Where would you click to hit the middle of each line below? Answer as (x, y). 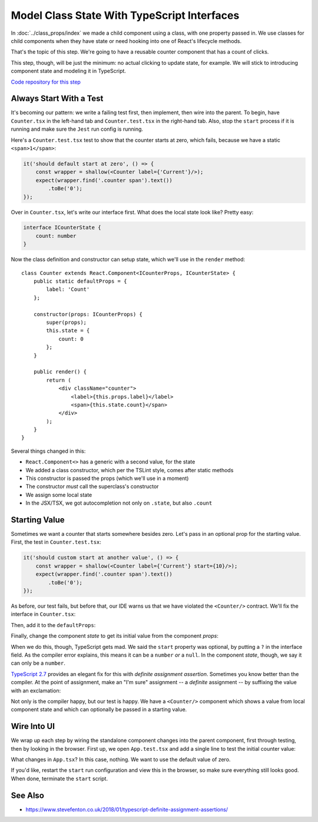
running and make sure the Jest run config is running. (77, 129)
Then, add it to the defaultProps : (53, 625)
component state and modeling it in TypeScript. (69, 71)
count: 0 (71, 339)
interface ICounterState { (62, 228)
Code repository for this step (46, 82)
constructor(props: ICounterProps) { (88, 314)
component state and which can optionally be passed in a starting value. (99, 710)
